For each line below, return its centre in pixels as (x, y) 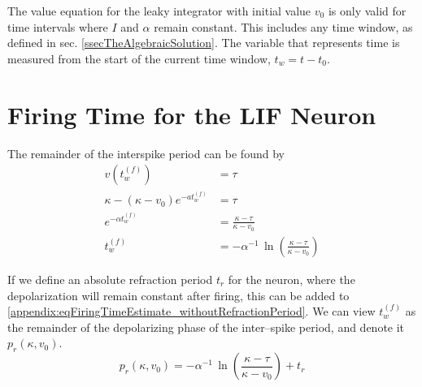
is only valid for (367, 11)
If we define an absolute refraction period (110, 279)
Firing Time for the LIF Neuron (192, 114)
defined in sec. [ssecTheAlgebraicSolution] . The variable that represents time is (204, 43)
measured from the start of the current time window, (139, 58)
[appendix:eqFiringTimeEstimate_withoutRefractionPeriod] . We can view (191, 311)
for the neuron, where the (291, 279)
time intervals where (58, 26)
